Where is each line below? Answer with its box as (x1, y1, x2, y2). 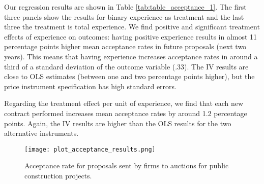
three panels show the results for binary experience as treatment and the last (4, 11, 244, 22)
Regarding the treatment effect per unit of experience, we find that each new (4, 98, 244, 108)
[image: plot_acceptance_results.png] (24, 145, 156, 153)
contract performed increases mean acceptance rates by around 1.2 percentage (4, 107, 247, 118)
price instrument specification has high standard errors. (4, 81, 177, 91)
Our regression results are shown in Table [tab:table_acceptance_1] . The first (4, 2, 247, 12)
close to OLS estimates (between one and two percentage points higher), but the (4, 71, 255, 82)
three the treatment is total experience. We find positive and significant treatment (4, 21, 260, 32)
